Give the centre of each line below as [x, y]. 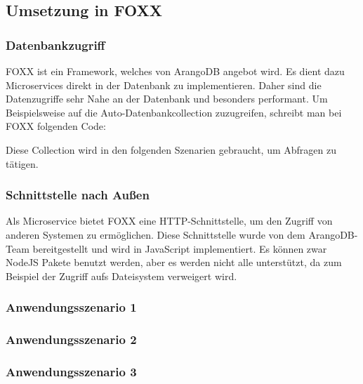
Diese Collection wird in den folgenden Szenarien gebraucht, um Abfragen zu [171, 149]
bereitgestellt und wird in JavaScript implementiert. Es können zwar [180, 248]
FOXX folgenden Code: [56, 126]
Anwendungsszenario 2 [71, 339]
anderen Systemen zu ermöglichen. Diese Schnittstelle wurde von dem [156, 234]
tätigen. [22, 163]
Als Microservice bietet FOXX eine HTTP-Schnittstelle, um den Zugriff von [169, 221]
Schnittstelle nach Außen [78, 195]
